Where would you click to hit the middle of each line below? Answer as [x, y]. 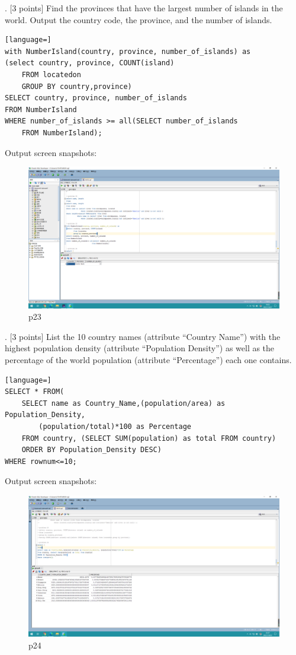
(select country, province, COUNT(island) [90, 63]
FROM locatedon [51, 74]
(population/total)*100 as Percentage [115, 426]
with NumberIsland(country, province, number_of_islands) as [128, 51]
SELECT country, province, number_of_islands [96, 98]
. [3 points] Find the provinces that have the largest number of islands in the [144, 8]
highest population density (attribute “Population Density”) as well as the [140, 348]
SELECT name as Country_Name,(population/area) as [123, 403]
